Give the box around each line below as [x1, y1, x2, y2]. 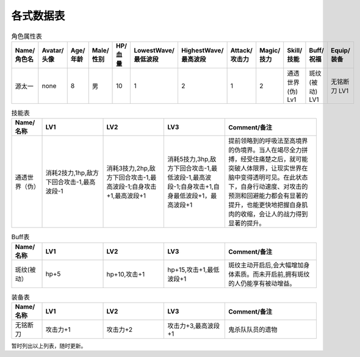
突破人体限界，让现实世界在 [228, 164, 308, 173]
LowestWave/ [134, 46, 175, 54]
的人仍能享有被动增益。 [228, 279, 296, 287]
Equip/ [330, 46, 351, 54]
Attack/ [230, 46, 253, 54]
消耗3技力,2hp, [106, 164, 149, 173]
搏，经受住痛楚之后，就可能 [228, 155, 308, 164]
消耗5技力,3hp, [167, 155, 211, 164]
